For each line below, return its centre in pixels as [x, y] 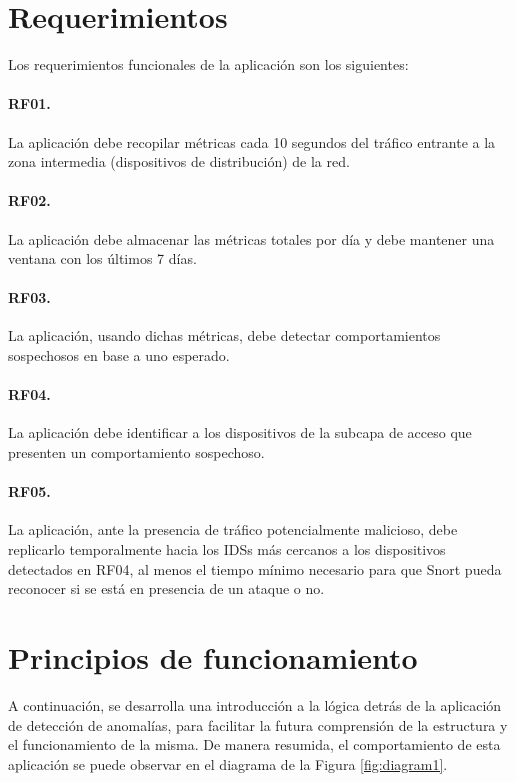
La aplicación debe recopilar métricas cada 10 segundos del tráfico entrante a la [252, 141]
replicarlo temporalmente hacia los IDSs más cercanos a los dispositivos [227, 549]
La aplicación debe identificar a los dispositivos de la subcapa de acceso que [240, 432]
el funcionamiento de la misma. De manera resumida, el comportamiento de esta [254, 744]
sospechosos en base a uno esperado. [119, 355]
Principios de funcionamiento [213, 657]
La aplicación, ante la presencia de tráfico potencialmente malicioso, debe [233, 529]
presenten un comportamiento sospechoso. [136, 452]
